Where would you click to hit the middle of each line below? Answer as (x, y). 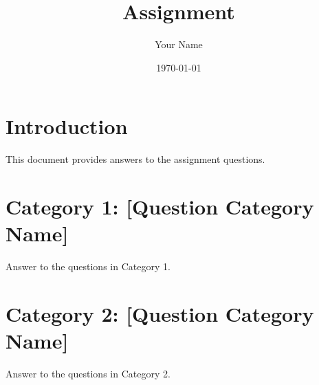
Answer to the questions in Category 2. (88, 374)
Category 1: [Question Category (160, 207)
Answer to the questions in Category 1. (88, 266)
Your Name (179, 44)
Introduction (67, 126)
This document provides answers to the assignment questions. (135, 159)
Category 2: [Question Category (160, 313)
